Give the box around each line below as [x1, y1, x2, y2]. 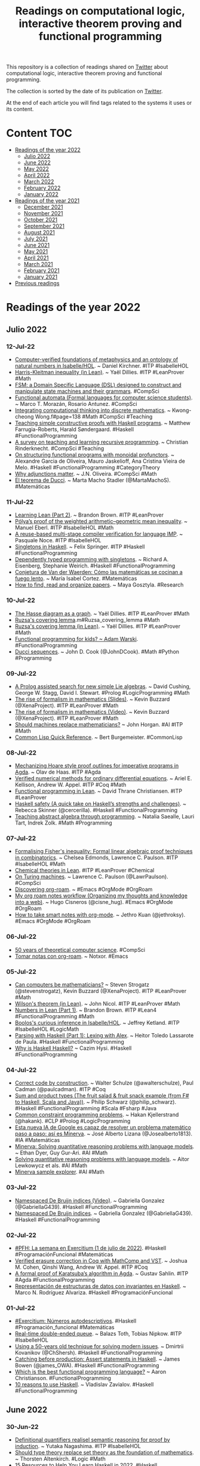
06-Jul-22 [6, 933, 37, 941]
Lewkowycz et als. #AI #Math [14, 1162, 88, 1169]
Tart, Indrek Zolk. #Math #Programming [14, 819, 112, 826]
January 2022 [23, 191, 59, 198]
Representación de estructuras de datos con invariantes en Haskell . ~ [14, 1282, 186, 1290]
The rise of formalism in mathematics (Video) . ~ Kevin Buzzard [14, 708, 170, 715]
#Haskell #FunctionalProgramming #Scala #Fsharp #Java [14, 1105, 157, 1112]
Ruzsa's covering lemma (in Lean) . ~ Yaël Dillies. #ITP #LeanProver [14, 622, 181, 630]
